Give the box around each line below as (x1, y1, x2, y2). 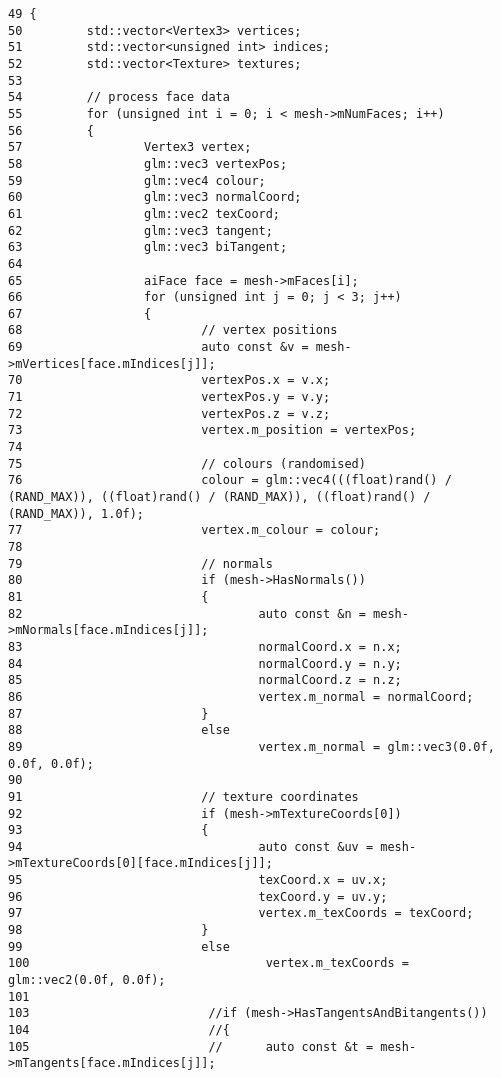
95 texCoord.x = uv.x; (8, 873, 388, 888)
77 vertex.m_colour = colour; (8, 523, 381, 538)
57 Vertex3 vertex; (8, 140, 252, 155)
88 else (8, 723, 230, 738)
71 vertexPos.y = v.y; (8, 390, 331, 405)
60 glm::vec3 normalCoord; (8, 190, 302, 205)
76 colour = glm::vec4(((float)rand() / (8, 473, 452, 488)
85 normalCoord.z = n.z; (8, 673, 402, 688)
